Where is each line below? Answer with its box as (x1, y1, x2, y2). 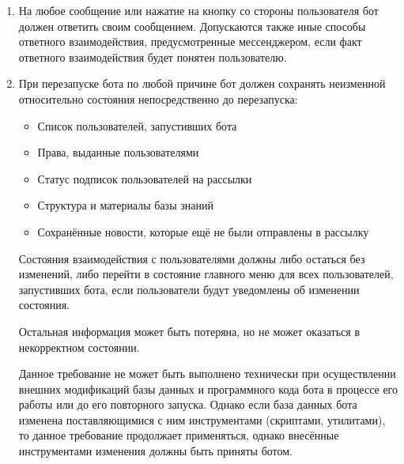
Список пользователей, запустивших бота (37, 117, 237, 134)
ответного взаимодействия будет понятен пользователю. (18, 48, 287, 65)
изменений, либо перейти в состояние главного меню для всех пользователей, (18, 266, 394, 282)
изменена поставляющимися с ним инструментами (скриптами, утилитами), (18, 411, 386, 428)
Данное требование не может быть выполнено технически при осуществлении (18, 365, 396, 382)
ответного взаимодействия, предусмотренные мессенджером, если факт (18, 33, 362, 50)
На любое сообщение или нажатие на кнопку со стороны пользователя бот (18, 2, 379, 18)
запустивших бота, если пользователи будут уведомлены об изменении (18, 281, 360, 297)
